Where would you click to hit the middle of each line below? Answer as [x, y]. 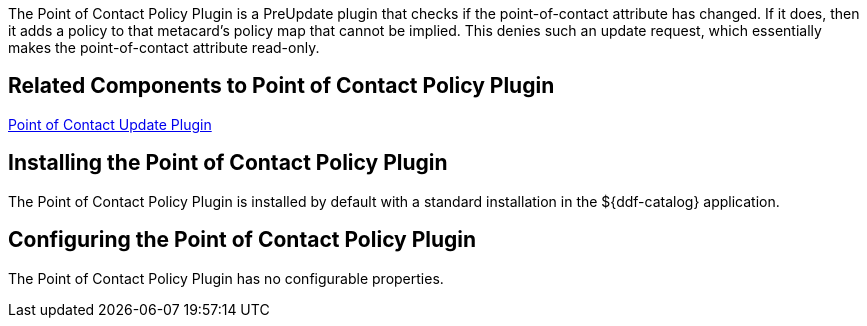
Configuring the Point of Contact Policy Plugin [242, 240]
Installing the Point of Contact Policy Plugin [228, 163]
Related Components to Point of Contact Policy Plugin [281, 86]
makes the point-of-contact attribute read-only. [164, 47]
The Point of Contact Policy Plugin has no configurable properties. [226, 278]
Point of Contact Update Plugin [110, 124]
